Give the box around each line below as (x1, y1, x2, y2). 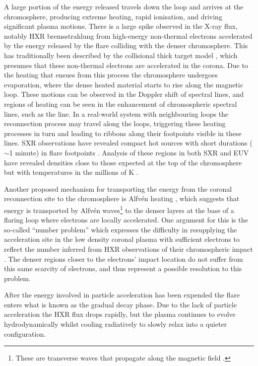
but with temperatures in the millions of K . (4, 167, 138, 177)
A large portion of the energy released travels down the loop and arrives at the (4, 1, 244, 11)
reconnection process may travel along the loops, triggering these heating (4, 118, 226, 129)
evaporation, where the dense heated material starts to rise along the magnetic (4, 79, 243, 89)
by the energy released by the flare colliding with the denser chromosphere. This (4, 40, 248, 51)
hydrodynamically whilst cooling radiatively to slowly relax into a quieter (4, 319, 227, 329)
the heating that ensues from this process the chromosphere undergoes (4, 70, 218, 80)
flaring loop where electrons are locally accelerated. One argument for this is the (4, 215, 248, 225)
